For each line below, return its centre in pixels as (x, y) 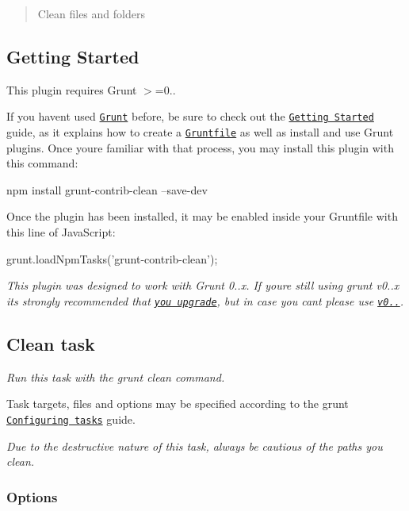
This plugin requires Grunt (72, 89)
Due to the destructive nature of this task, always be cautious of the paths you (195, 446)
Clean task (51, 343)
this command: (42, 163)
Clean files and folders (91, 13)
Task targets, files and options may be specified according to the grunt (178, 403)
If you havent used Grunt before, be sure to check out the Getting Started (190, 116)
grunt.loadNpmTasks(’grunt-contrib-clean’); (112, 258)
